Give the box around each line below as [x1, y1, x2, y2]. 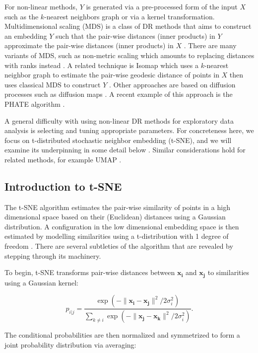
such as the [4, 11, 39, 21]
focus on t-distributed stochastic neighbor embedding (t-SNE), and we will [4, 135, 232, 145]
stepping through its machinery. [4, 250, 101, 261]
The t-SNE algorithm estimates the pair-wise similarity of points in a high [4, 202, 230, 212]
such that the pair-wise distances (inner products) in [56, 30, 215, 41]
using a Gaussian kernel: [4, 277, 78, 287]
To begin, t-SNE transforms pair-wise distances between [4, 267, 175, 278]
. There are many [184, 40, 237, 51]
